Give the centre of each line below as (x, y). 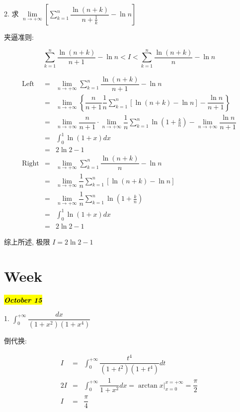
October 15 (23, 299)
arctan (148, 385)
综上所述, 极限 (27, 241)
